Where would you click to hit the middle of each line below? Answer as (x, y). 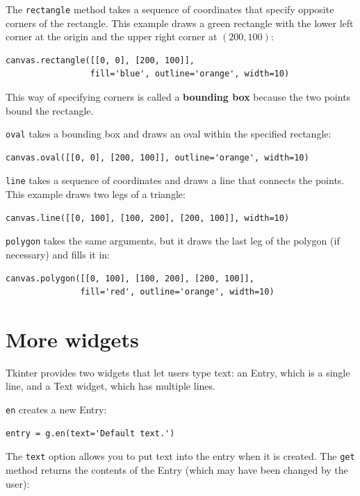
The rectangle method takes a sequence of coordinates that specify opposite (170, 9)
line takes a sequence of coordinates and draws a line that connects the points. (175, 180)
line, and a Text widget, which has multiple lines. (111, 386)
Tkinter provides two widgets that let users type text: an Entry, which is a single (178, 372)
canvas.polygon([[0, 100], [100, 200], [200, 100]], (130, 278)
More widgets (72, 339)
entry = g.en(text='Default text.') (90, 433)
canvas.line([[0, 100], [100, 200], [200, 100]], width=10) (148, 218)
